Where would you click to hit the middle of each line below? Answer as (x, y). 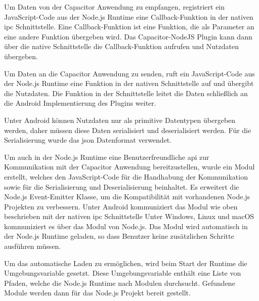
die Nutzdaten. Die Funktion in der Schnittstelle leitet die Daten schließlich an (126, 93)
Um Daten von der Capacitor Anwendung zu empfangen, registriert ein (115, 7)
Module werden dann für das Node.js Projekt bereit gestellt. (97, 293)
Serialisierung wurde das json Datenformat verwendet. (88, 140)
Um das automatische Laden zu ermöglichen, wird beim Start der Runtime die (126, 263)
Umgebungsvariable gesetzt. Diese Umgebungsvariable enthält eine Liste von (123, 273)
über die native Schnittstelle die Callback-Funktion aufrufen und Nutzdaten (121, 46)
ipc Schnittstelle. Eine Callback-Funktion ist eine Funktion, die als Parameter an (129, 27)
